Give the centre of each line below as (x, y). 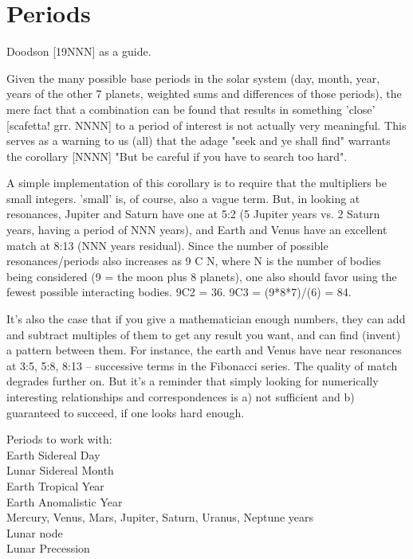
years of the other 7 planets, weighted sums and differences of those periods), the (204, 94)
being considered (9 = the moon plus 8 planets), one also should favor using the (202, 276)
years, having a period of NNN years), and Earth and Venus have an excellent (197, 230)
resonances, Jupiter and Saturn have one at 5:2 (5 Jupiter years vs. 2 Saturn (193, 214)
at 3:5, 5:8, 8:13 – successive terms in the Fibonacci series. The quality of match (202, 365)
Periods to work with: (59, 439)
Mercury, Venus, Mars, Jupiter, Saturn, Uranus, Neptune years (160, 517)
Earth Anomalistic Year (65, 501)
